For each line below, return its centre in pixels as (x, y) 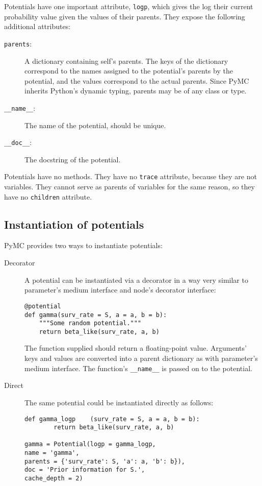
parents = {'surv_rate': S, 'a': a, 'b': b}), (105, 461)
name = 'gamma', (52, 453)
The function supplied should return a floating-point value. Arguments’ (136, 348)
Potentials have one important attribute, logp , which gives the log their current (129, 6)
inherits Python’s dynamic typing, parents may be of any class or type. (136, 91)
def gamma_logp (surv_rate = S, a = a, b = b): (112, 419)
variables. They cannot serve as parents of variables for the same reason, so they (129, 187)
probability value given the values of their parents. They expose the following (125, 16)
